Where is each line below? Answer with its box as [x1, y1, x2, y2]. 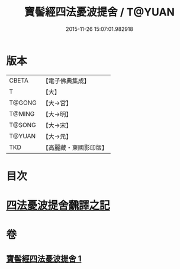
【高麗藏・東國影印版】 [42, 143, 108, 151]
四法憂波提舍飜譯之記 [6, 199, 111, 213]
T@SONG [9, 121, 37, 129]
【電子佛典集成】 [42, 77, 90, 85]
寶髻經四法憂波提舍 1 [6, 254, 82, 264]
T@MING [9, 109, 35, 118]
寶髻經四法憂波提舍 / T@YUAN [24, 5, 175, 19]
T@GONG [9, 99, 37, 107]
